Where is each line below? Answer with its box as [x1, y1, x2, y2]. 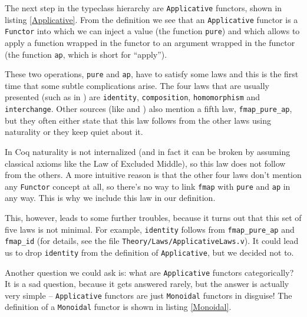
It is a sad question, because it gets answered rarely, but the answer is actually [5, 278, 289, 290]
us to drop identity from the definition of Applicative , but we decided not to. [5, 246, 294, 258]
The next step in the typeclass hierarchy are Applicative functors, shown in [5, 2, 282, 14]
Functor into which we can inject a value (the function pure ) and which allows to [5, 25, 300, 37]
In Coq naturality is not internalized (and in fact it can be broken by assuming [5, 145, 291, 157]
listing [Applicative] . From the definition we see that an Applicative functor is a [5, 13, 298, 25]
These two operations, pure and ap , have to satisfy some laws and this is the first [5, 68, 299, 80]
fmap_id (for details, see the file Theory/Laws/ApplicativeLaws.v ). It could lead [5, 235, 299, 247]
